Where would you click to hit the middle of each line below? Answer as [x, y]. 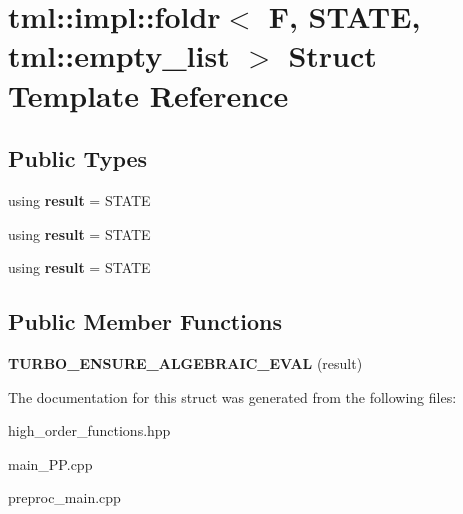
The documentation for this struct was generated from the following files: [232, 396]
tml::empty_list [119, 55]
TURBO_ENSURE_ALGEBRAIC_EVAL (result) [185, 362]
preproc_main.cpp [64, 497]
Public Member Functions [145, 321]
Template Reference [148, 94]
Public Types [78, 158]
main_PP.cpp [50, 463]
